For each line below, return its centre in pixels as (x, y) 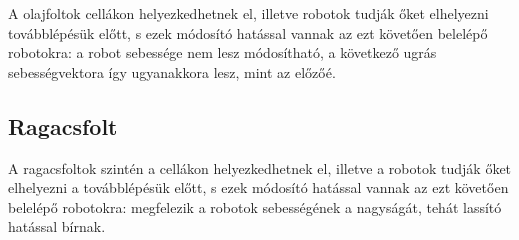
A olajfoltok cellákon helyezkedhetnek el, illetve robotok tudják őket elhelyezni (248, 13)
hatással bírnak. (57, 226)
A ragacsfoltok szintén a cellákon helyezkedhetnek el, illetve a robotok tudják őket (260, 167)
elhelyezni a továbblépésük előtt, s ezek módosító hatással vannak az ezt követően (258, 187)
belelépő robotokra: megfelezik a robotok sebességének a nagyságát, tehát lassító (255, 206)
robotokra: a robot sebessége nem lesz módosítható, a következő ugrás (222, 52)
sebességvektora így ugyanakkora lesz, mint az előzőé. (172, 71)
